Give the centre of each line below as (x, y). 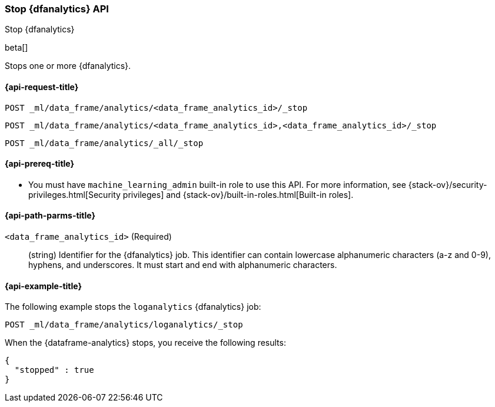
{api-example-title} (44, 286)
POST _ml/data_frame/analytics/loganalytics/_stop (124, 325)
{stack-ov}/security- (448, 184)
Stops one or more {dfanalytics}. (68, 66)
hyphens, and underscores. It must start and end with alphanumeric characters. (183, 265)
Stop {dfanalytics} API (57, 9)
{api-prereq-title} (40, 164)
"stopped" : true (54, 370)
